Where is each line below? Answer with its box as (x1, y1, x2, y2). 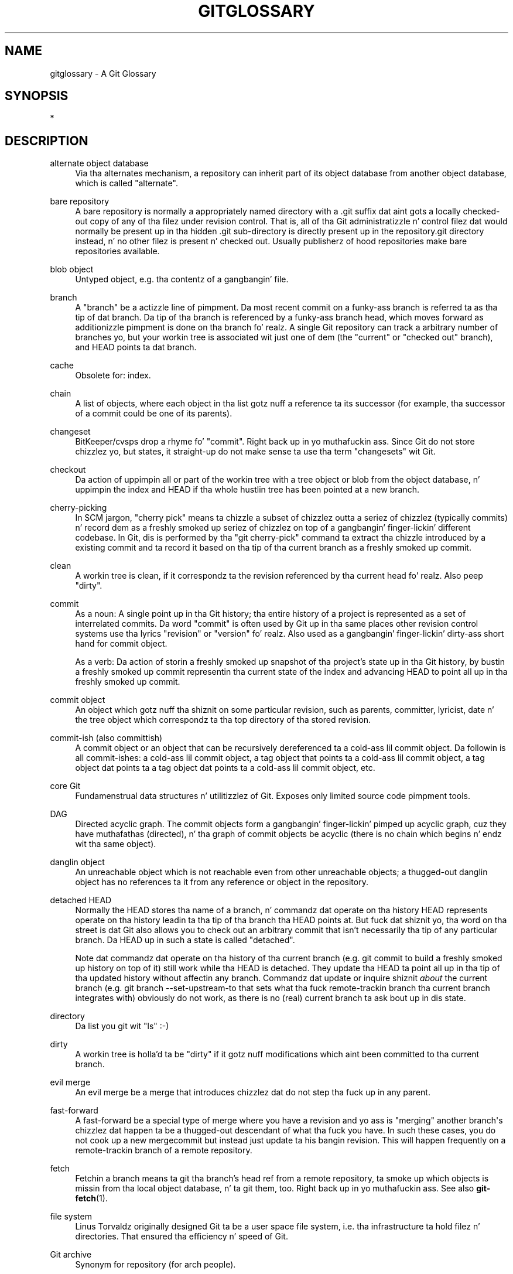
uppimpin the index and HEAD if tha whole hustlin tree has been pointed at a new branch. (75, 484, 419, 495)
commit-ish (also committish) (50, 733, 163, 743)
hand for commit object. (75, 638, 167, 649)
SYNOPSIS (5, 88, 69, 104)
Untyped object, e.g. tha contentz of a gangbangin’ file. (75, 274, 289, 285)
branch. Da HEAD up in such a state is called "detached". (75, 935, 295, 945)
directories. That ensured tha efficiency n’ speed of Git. (75, 1231, 288, 1242)
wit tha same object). (75, 839, 156, 849)
